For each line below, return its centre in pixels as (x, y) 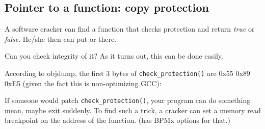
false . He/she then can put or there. (61, 38)
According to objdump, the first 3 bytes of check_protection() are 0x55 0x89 (127, 73)
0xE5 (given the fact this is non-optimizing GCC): (83, 83)
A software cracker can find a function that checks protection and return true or (130, 29)
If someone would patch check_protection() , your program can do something (128, 100)
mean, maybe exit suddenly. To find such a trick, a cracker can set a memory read (133, 110)
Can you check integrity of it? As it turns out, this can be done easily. (114, 56)
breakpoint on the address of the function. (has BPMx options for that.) (118, 120)
